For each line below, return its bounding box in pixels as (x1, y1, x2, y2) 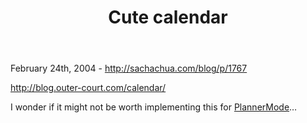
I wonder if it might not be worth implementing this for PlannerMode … (10, 101, 298, 113)
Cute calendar (108, 6, 228, 29)
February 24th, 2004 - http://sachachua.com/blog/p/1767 (10, 62, 248, 75)
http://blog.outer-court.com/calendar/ (10, 82, 167, 94)
